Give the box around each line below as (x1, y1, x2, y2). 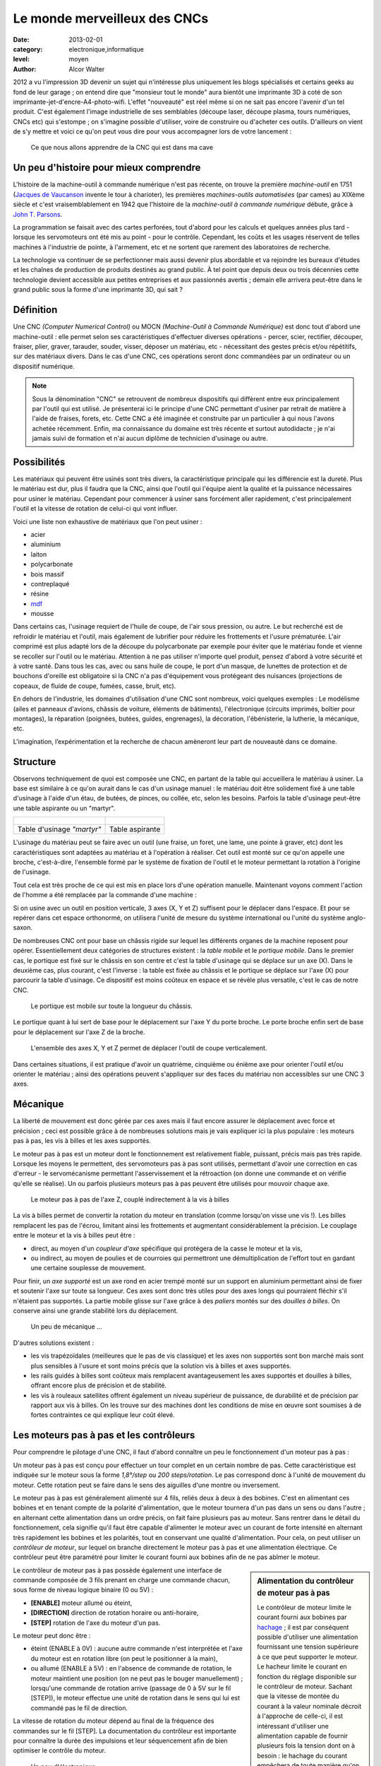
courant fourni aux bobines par (257, 1613, 347, 1621)
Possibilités (13, 456, 66, 468)
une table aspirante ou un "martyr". (13, 804, 116, 812)
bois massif (30, 569, 65, 579)
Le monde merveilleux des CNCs (13, 11, 209, 26)
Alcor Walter (68, 64, 105, 73)
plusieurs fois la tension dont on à (257, 1741, 356, 1750)
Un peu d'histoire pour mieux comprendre (13, 162, 201, 174)
